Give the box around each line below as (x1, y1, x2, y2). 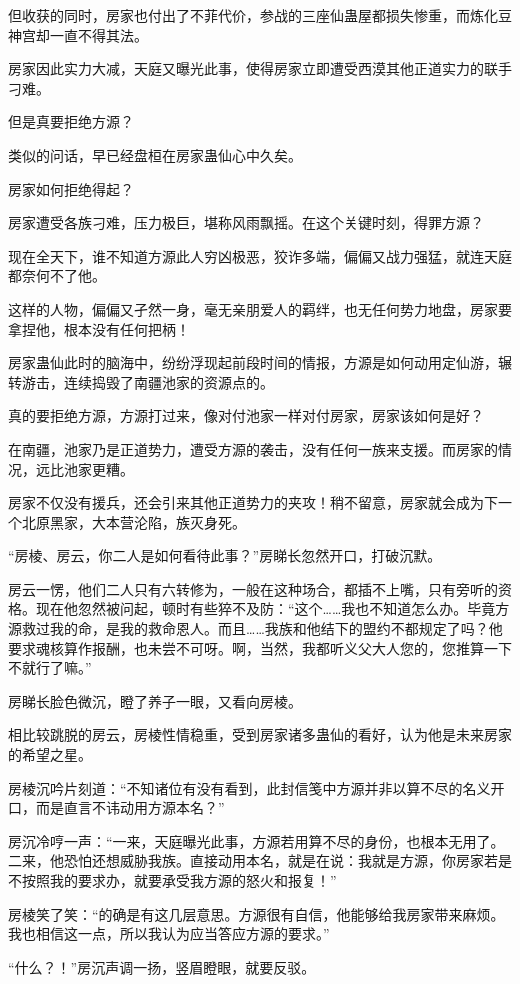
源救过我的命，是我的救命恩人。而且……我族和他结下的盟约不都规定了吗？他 (8, 618, 503, 639)
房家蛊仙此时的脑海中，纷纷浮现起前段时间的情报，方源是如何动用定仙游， (8, 352, 498, 373)
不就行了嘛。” (8, 657, 92, 678)
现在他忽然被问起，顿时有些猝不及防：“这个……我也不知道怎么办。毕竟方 (35, 598, 510, 619)
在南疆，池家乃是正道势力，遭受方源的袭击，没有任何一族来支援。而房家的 (8, 438, 498, 459)
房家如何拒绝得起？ (8, 178, 134, 199)
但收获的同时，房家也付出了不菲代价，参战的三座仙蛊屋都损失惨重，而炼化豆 (8, 5, 512, 25)
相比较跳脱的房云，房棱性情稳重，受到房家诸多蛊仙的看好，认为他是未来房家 (8, 724, 512, 745)
